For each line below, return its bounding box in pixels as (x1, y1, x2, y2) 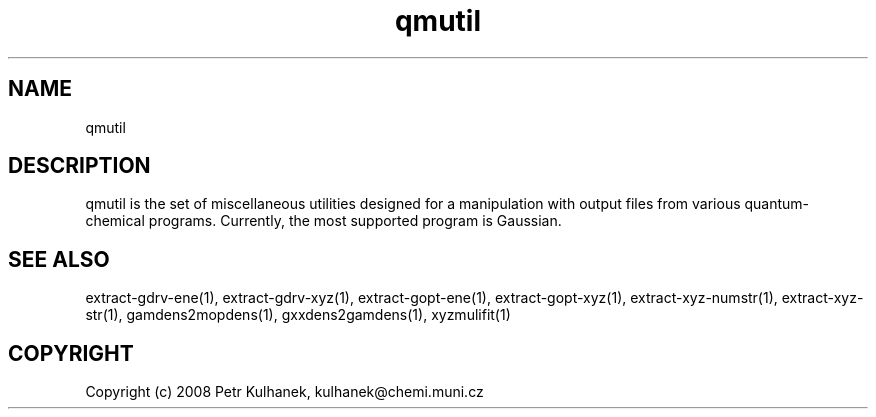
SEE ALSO (8, 246, 110, 272)
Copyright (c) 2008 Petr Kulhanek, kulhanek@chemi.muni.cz (85, 383, 484, 401)
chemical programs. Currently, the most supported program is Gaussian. (85, 212, 562, 230)
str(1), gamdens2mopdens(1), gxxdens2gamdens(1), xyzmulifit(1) (85, 306, 511, 324)
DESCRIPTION (8, 153, 151, 179)
